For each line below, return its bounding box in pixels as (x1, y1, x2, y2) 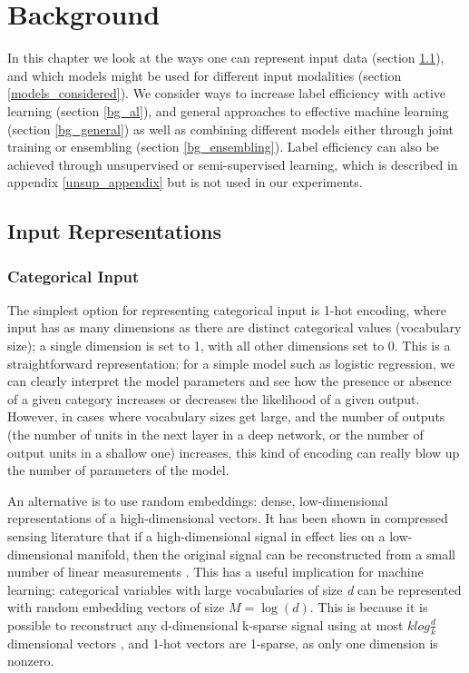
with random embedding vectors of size (7, 598, 225, 617)
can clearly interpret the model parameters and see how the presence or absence (7, 371, 452, 391)
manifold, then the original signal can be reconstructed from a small (77, 544, 455, 563)
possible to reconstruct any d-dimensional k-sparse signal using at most (7, 615, 404, 634)
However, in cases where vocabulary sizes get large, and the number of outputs (7, 407, 445, 426)
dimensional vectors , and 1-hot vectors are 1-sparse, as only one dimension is (7, 633, 438, 652)
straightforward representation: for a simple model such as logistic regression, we (7, 353, 455, 372)
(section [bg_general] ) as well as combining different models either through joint (7, 119, 454, 138)
